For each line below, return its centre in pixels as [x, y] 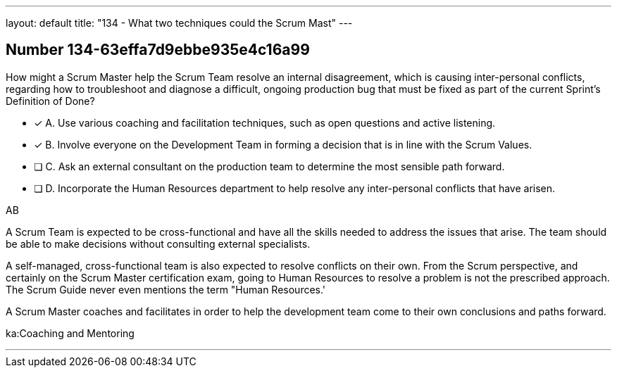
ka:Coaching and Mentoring [70, 333]
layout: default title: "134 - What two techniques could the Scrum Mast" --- [179, 23]
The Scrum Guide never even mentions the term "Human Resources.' [166, 289]
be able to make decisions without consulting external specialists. [158, 244]
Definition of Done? [50, 101]
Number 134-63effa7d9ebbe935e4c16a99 [158, 50]
